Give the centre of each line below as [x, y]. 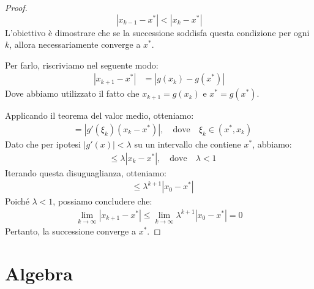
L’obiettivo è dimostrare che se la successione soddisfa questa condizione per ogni [157, 32]
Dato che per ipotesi [43, 144]
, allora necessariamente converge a [75, 44]
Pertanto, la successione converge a [70, 231]
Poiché [17, 201]
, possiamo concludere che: [103, 201]
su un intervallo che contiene [188, 144]
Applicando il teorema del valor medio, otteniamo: [99, 115]
